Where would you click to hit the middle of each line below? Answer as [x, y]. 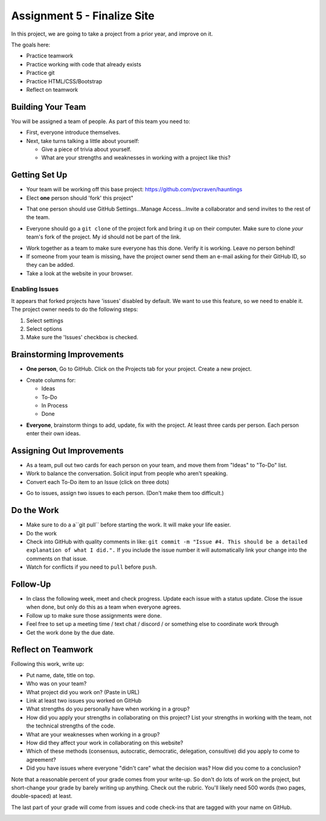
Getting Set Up [39, 175]
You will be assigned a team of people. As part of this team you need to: [101, 121]
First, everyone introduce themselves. [73, 132]
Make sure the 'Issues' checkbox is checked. [82, 337]
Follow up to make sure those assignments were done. [94, 615]
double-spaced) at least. [42, 796]
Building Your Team [49, 107]
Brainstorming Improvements [67, 355]
